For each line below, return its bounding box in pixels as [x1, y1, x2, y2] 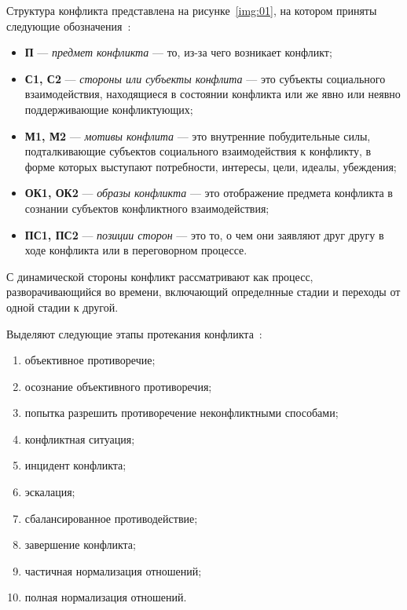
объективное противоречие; [24, 352, 156, 368]
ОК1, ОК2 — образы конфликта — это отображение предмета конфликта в [24, 184, 393, 201]
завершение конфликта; [24, 536, 136, 553]
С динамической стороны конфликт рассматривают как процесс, [6, 268, 313, 284]
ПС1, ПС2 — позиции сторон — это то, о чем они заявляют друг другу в [24, 226, 384, 243]
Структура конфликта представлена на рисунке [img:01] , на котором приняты [6, 2, 377, 18]
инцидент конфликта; [24, 457, 126, 473]
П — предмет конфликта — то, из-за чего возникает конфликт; [24, 44, 332, 60]
